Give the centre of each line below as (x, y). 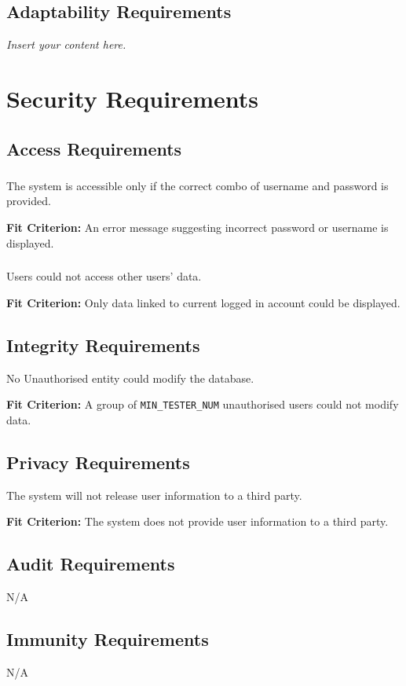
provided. (29, 201)
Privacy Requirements (98, 462)
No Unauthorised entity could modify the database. (130, 378)
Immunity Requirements (108, 638)
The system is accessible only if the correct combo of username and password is (198, 185)
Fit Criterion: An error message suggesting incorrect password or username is (198, 227)
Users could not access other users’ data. (104, 276)
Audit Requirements (91, 564)
